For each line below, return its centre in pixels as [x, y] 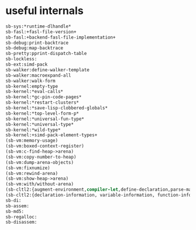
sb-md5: [15, 211]
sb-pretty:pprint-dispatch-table [46, 54]
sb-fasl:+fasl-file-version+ [41, 32]
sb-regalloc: [21, 217]
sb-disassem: [21, 222]
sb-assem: [18, 206]
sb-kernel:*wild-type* [33, 130]
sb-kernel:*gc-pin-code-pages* [44, 97]
